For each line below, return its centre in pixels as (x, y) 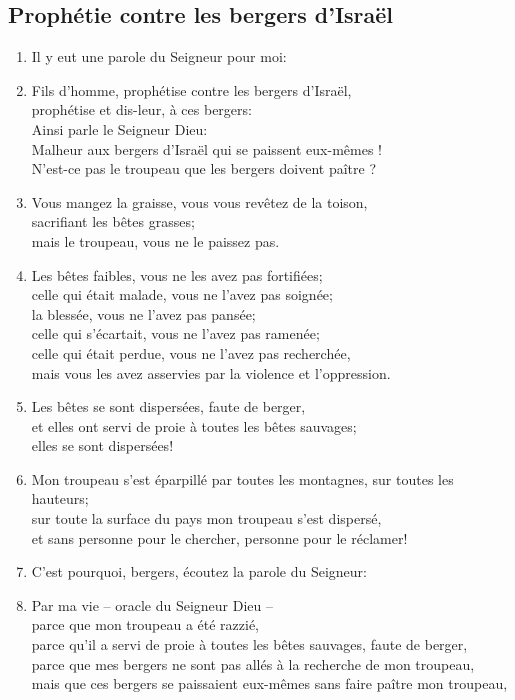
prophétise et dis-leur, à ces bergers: (141, 109)
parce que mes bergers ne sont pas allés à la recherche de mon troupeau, (253, 663)
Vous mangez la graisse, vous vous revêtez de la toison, (199, 201)
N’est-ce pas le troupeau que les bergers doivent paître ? (203, 168)
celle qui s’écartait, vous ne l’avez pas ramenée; (175, 333)
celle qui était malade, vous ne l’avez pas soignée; (182, 294)
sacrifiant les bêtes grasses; (113, 221)
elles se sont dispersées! (102, 445)
